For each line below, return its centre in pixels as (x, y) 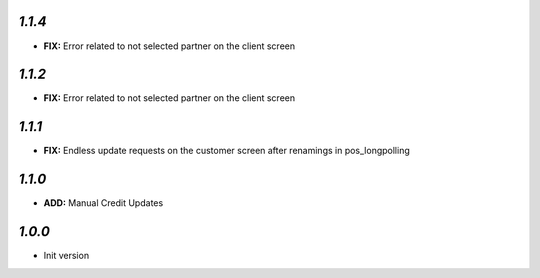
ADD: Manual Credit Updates (103, 203)
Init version (66, 256)
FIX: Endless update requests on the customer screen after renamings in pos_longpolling (226, 151)
